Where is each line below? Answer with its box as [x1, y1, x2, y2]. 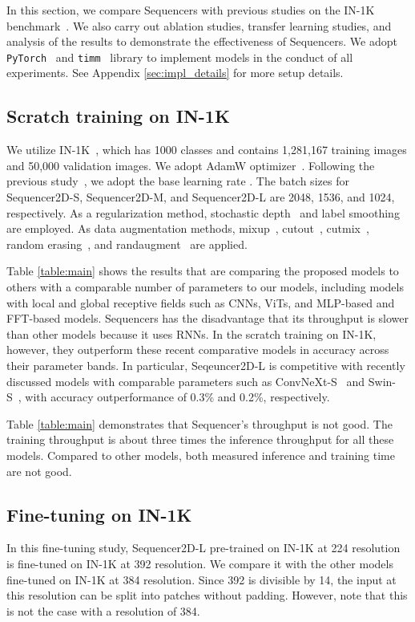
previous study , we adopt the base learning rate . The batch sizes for [6, 173, 349, 189]
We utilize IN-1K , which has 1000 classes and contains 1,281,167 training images [6, 141, 407, 158]
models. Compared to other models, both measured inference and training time [6, 446, 395, 463]
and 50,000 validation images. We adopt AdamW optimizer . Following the [6, 157, 375, 173]
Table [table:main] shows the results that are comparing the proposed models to [6, 262, 399, 279]
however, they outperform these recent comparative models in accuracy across [6, 341, 389, 358]
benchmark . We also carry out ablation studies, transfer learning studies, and [6, 17, 392, 34]
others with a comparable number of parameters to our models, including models [6, 278, 404, 295]
